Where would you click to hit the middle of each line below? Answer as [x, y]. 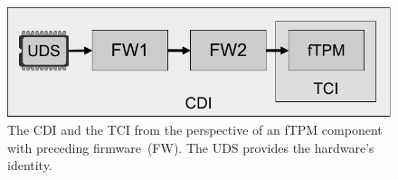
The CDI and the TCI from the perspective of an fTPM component [195, 130]
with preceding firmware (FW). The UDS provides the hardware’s [191, 147]
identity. [30, 165]
